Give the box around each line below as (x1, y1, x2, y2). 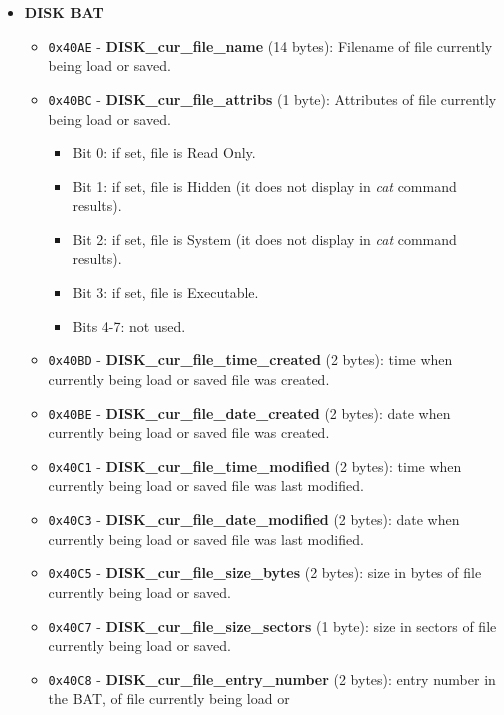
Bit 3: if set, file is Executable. (72, 282, 259, 303)
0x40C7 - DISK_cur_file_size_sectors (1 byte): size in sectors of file (48, 615, 497, 636)
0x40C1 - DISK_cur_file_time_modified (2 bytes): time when (48, 455, 462, 476)
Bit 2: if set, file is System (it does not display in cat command (72, 228, 457, 249)
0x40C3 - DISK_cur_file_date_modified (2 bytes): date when (48, 509, 460, 529)
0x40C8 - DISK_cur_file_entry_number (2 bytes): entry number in (48, 668, 496, 689)
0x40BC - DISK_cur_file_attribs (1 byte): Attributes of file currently (48, 88, 497, 109)
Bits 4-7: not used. (72, 315, 186, 336)
